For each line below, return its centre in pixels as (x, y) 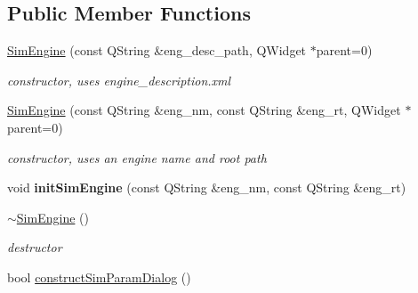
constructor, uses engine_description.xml (119, 80)
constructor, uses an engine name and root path (137, 157)
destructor (35, 247)
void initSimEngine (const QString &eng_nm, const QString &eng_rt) (207, 187)
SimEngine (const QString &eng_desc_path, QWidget (157, 50)
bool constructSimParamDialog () (99, 277)
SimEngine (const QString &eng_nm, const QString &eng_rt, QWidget (204, 110)
